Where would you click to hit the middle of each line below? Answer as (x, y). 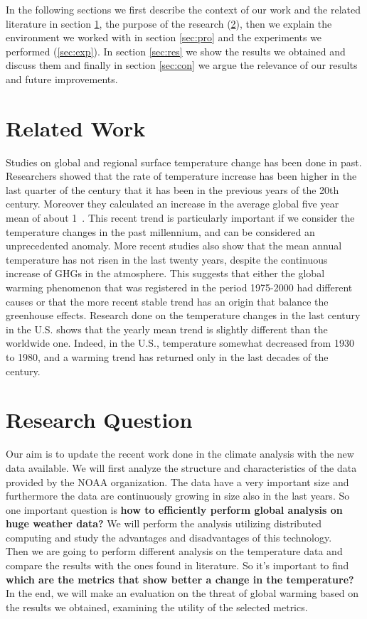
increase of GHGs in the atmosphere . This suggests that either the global (165, 273)
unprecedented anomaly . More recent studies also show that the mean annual (174, 246)
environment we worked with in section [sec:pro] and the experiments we (164, 37)
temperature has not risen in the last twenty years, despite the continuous (167, 259)
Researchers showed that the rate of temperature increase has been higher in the (181, 176)
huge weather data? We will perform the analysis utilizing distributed (164, 523)
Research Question (99, 420)
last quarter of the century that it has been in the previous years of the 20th (172, 189)
